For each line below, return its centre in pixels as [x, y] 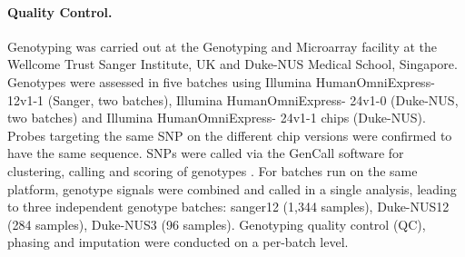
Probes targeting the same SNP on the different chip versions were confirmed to [230, 135]
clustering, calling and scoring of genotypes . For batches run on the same [213, 170]
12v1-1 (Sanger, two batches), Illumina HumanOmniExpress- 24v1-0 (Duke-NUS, [233, 99]
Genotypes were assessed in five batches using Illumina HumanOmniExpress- [221, 81]
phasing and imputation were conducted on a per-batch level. [178, 242]
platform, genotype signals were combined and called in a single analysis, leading [232, 188]
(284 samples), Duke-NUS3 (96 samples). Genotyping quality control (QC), [217, 224]
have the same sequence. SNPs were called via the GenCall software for [206, 153]
